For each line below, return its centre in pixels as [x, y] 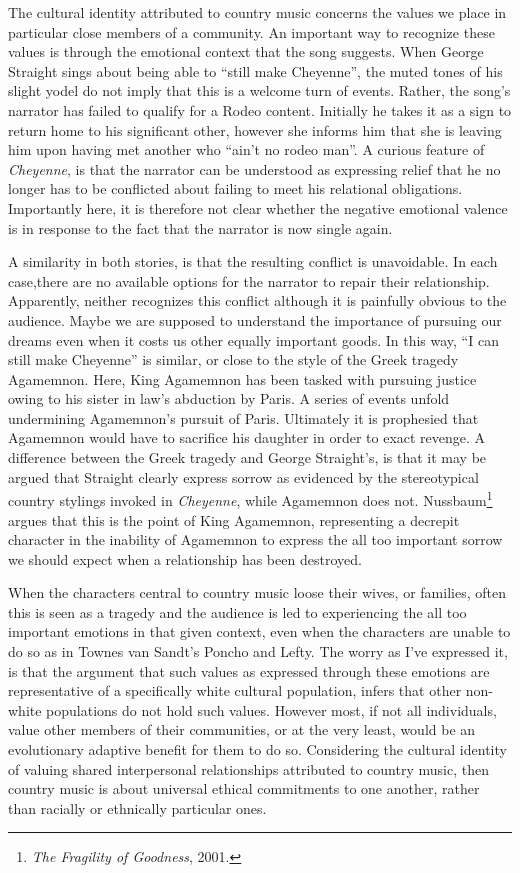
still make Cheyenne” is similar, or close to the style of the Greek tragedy [233, 359]
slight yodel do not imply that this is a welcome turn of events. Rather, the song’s [259, 90]
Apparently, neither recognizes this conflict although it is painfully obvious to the [257, 300]
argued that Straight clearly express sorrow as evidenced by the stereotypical [243, 476]
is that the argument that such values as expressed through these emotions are [249, 670]
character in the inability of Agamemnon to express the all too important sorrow [255, 539]
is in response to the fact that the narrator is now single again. [200, 227]
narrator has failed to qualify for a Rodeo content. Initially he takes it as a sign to [260, 109]
